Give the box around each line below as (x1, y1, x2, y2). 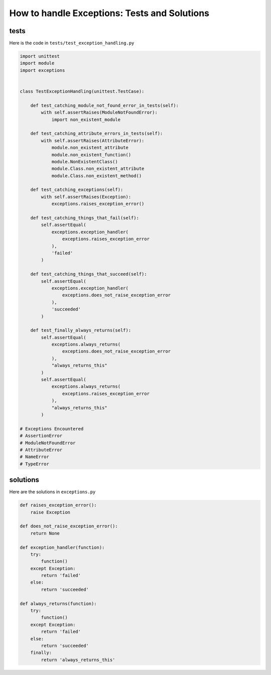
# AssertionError (20, 433, 63, 439)
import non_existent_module (51, 117, 120, 123)
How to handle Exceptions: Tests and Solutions (9, 8, 210, 19)
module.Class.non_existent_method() (51, 173, 142, 178)
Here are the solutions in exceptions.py (9, 489, 96, 495)
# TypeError (20, 461, 50, 467)
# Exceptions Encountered (20, 426, 84, 431)
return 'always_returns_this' (41, 657, 115, 662)
